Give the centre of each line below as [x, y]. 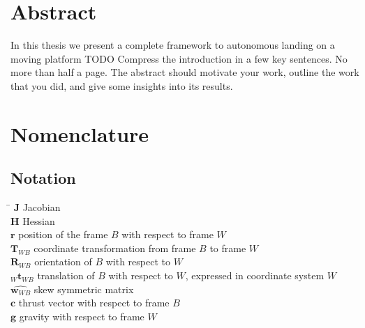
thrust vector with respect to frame [94, 303]
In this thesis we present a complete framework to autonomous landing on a [173, 45]
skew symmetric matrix [84, 289]
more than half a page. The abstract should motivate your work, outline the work [185, 72]
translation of [66, 275]
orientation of [63, 261]
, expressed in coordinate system [255, 275]
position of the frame [63, 234]
